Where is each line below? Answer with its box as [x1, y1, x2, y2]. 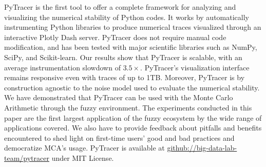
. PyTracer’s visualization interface [140, 62, 250, 72]
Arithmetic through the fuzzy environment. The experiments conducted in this [4, 102, 252, 113]
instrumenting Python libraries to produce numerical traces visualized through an [4, 22, 261, 32]
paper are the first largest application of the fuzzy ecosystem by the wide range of [4, 112, 262, 123]
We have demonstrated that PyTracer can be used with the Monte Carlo [4, 92, 233, 103]
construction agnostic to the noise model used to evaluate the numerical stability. [4, 82, 260, 92]
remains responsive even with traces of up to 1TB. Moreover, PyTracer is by [4, 72, 245, 83]
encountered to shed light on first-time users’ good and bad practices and [4, 132, 235, 143]
